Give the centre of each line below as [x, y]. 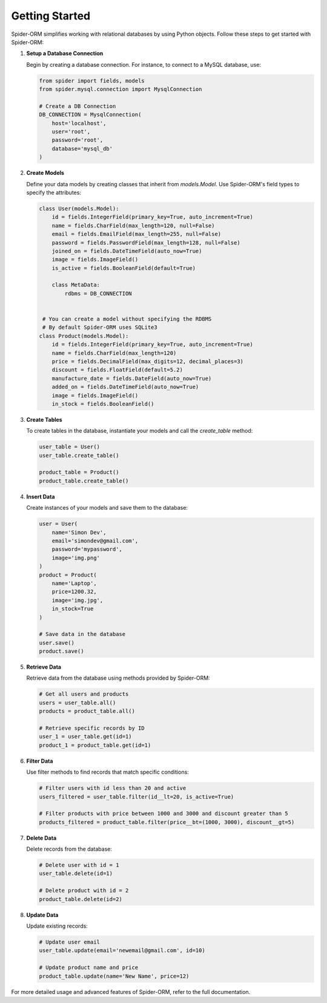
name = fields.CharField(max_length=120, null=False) [133, 225]
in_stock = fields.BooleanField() [103, 404]
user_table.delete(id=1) [76, 873]
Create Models [45, 173]
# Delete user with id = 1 [79, 865]
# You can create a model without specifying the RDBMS [127, 319]
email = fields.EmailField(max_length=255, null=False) [137, 234]
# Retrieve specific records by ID [92, 728]
